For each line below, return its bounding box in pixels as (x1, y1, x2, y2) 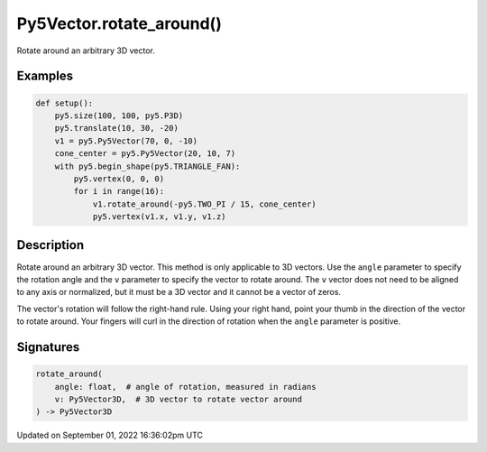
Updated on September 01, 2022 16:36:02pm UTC (16, 429, 203, 441)
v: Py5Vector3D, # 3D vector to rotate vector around (54, 393, 302, 404)
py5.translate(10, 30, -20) (54, 123, 179, 134)
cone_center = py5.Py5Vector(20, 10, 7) (54, 149, 236, 159)
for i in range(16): (73, 186, 165, 197)
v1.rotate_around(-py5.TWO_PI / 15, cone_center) (92, 198, 317, 209)
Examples (16, 69, 74, 84)
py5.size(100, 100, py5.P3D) (54, 110, 184, 121)
